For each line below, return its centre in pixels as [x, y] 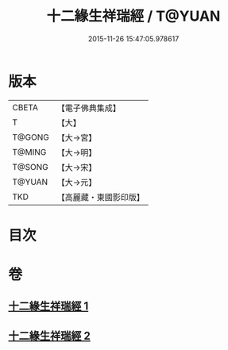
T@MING [29, 152]
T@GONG [31, 137]
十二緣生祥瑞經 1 [48, 306]
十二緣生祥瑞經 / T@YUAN [133, 16]
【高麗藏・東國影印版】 [100, 197]
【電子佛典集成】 [89, 108]
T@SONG [31, 167]
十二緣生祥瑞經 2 [50, 335]
